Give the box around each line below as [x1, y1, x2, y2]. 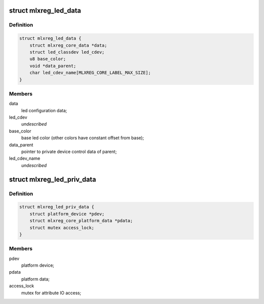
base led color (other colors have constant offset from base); [21, 135, 144, 141]
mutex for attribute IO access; [21, 290, 82, 296]
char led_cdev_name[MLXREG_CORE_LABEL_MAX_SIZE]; [29, 70, 151, 76]
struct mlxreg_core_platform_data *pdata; [29, 218, 133, 224]
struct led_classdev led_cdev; [29, 49, 105, 55]
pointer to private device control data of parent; [21, 149, 117, 154]
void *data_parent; [29, 63, 77, 69]
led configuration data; [21, 107, 67, 113]
